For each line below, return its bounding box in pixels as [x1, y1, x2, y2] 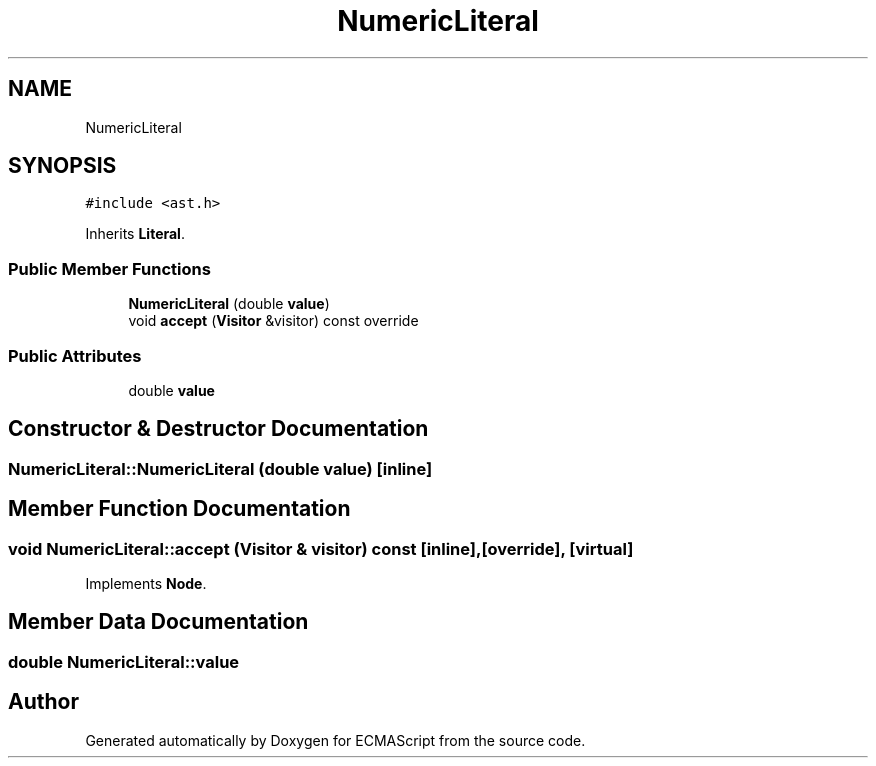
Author [8, 689, 79, 715]
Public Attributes [8, 345, 142, 366]
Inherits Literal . [85, 225, 185, 243]
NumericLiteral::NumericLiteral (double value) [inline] [8, 458, 433, 479]
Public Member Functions [8, 258, 211, 279]
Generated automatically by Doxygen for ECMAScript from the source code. [85, 731, 586, 749]
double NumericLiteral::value [8, 651, 240, 672]
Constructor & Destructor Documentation [8, 416, 429, 442]
